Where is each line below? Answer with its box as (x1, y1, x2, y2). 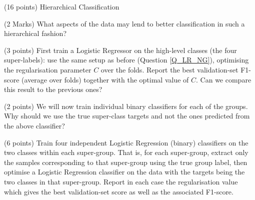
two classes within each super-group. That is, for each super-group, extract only (4, 147, 248, 157)
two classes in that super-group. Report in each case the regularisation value (4, 176, 238, 186)
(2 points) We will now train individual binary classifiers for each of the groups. (4, 100, 248, 111)
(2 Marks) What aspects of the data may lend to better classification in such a (4, 18, 245, 28)
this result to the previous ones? (4, 84, 102, 94)
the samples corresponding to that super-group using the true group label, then (4, 156, 247, 167)
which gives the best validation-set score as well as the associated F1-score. (4, 186, 233, 196)
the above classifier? (4, 120, 65, 130)
